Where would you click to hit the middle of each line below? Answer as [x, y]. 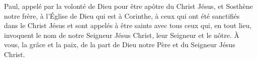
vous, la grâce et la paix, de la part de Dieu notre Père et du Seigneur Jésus [120, 45]
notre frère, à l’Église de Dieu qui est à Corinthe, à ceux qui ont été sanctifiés [122, 15]
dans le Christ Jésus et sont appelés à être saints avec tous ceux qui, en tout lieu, [128, 25]
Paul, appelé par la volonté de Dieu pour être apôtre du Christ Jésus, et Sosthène [128, 6]
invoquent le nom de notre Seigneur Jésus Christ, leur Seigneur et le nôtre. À [122, 35]
